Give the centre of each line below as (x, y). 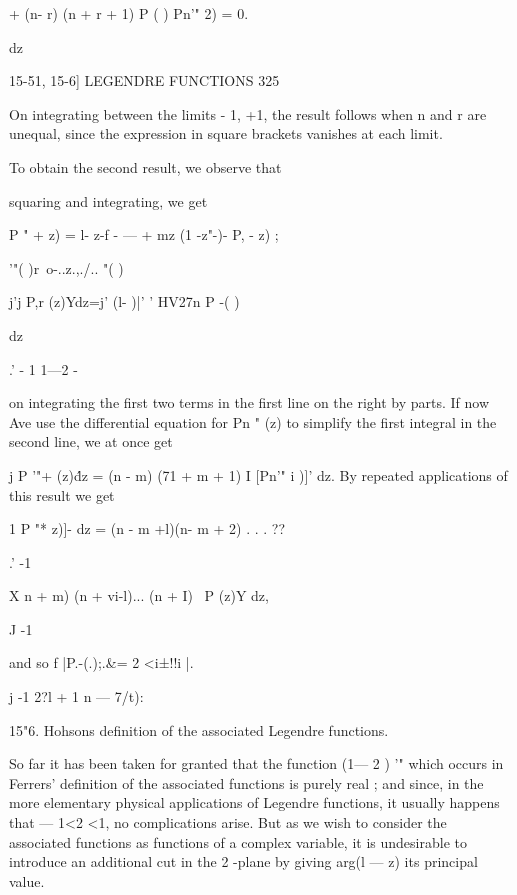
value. (27, 880)
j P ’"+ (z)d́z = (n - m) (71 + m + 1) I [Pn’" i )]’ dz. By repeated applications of (258, 474)
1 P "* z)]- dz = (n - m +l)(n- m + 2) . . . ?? (147, 528)
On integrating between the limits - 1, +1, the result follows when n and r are (248, 113)
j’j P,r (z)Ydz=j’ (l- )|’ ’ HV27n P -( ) (124, 301)
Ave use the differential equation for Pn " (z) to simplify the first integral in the (253, 421)
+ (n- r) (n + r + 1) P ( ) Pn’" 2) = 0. (129, 13)
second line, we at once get (91, 441)
